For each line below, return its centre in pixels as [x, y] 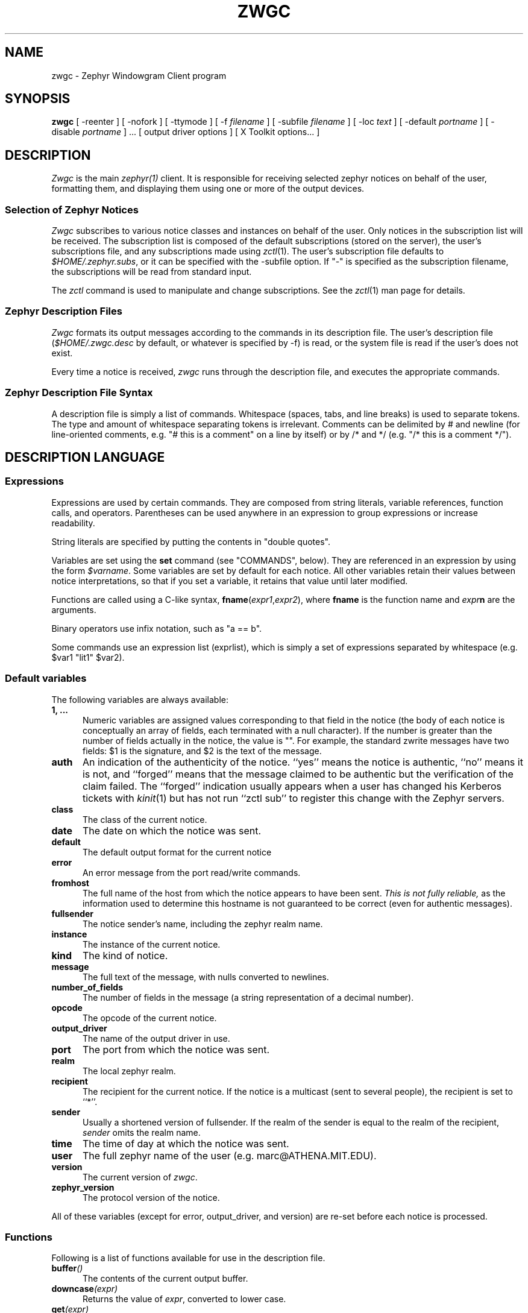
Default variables [46, 679]
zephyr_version [83, 1187]
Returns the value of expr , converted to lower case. [184, 1299]
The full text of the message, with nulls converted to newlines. [206, 977]
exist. [62, 353]
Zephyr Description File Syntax [79, 393]
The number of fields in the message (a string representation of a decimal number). [248, 997]
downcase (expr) [85, 1289]
